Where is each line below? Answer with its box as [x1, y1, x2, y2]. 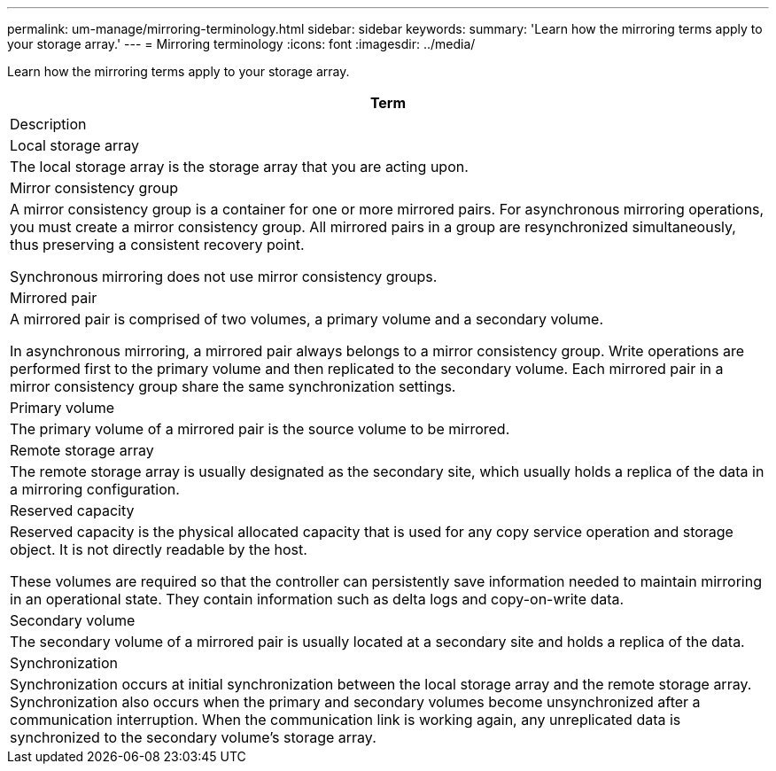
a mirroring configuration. [10, 480, 180, 498]
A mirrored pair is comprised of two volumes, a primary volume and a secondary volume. [10, 310, 603, 328]
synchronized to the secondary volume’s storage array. [10, 728, 376, 746]
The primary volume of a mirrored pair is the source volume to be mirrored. [10, 420, 510, 438]
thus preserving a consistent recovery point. [10, 236, 305, 253]
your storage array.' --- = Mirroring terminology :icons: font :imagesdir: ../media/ [7, 36, 476, 51]
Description [10, 115, 87, 133]
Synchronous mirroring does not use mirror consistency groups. [10, 268, 438, 285]
